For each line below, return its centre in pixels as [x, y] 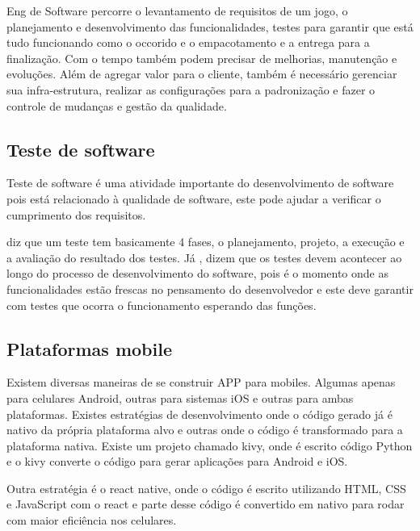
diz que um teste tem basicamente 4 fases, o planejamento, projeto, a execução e [206, 242]
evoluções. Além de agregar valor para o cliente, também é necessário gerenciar [202, 74]
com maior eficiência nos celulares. [92, 520]
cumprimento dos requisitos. [76, 214]
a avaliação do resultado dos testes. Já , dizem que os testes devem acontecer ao [204, 257]
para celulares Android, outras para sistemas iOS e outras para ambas [180, 397]
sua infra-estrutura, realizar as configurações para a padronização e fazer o [191, 89]
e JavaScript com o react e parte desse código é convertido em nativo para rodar [206, 504]
